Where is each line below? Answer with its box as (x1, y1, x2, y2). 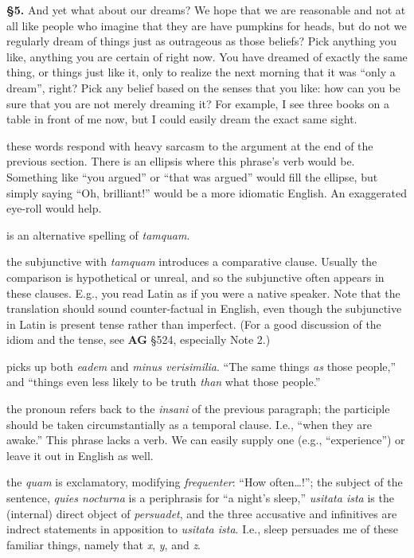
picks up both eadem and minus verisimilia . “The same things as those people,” (6, 357, 396, 374)
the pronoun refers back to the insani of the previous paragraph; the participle (6, 400, 390, 417)
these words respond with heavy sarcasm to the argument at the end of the (6, 137, 373, 154)
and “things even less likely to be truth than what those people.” (6, 373, 321, 390)
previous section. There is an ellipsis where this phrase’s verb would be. (6, 153, 355, 170)
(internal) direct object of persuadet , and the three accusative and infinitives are (6, 505, 397, 521)
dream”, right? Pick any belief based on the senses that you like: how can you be (6, 79, 400, 96)
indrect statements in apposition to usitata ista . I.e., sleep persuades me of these (6, 521, 399, 537)
